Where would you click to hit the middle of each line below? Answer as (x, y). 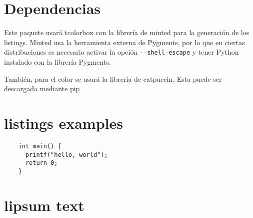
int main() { (40, 146)
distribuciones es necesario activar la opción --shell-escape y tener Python (121, 52)
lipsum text (44, 205)
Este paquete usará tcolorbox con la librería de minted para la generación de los (127, 32)
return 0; (41, 163)
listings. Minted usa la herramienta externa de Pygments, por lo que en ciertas (124, 42)
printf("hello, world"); (66, 155)
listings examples (63, 123)
